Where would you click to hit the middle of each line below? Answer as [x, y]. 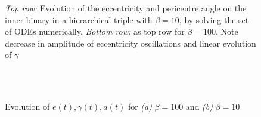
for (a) [140, 107]
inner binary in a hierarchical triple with [79, 19]
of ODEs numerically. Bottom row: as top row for [95, 31]
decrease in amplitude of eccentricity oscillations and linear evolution [130, 43]
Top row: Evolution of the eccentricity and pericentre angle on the [126, 8]
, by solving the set [214, 19]
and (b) [199, 107]
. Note [227, 31]
